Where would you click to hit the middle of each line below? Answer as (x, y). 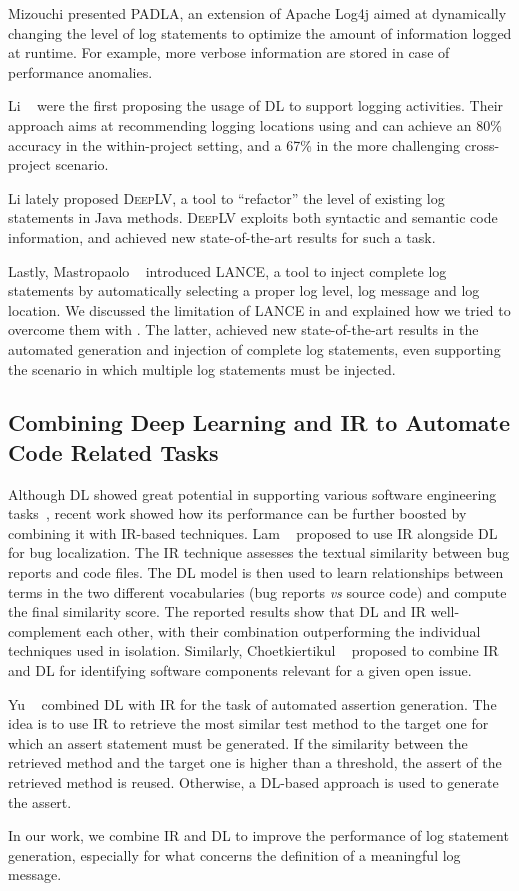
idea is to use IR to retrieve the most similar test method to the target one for (248, 723)
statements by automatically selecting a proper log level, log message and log (244, 290)
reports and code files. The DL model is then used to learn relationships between (256, 572)
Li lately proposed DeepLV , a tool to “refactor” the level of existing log (226, 197)
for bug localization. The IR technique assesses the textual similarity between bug (259, 552)
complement (45, 630)
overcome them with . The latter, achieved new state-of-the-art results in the (243, 329)
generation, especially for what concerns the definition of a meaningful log (234, 854)
